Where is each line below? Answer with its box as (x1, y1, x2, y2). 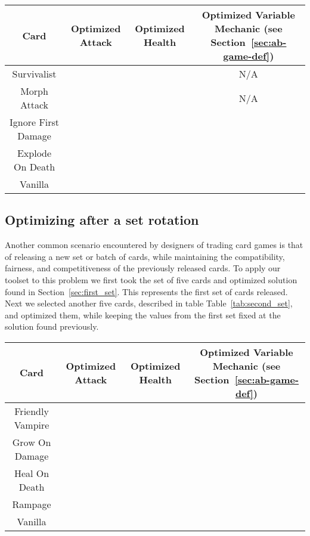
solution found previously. (5, 320, 99, 333)
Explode (17, 146, 52, 160)
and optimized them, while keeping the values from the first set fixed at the (5, 308, 281, 321)
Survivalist (12, 67, 57, 80)
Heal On (14, 466, 49, 480)
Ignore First (10, 115, 60, 129)
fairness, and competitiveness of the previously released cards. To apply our (5, 262, 281, 274)
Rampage (12, 497, 51, 511)
